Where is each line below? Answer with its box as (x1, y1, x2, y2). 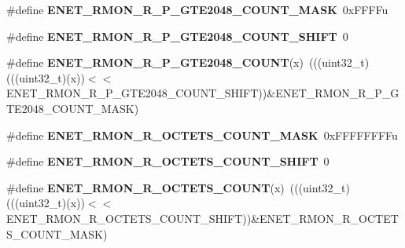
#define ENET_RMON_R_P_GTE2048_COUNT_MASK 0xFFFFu (6, 2, 388, 17)
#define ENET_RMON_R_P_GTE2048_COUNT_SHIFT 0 (6, 27, 348, 44)
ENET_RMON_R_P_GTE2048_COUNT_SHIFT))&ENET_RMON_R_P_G (6, 85, 399, 101)
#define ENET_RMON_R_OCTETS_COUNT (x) (6, 179, 285, 195)
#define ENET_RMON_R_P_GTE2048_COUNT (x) (6, 54, 304, 71)
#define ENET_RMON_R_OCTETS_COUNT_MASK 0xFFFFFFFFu (6, 126, 398, 143)
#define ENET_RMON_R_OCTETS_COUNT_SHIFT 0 (6, 153, 330, 170)
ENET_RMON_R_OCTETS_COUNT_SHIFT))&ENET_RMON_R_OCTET (6, 210, 399, 226)
